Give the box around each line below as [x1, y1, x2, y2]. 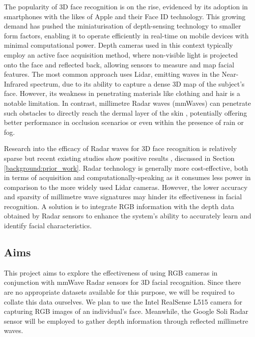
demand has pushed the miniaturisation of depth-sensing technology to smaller [4, 21, 241, 31]
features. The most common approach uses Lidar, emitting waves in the [4, 69, 220, 79]
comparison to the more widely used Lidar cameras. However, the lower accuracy [4, 182, 248, 192]
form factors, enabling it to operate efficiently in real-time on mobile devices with [4, 30, 249, 40]
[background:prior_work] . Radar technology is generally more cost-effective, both [4, 162, 248, 173]
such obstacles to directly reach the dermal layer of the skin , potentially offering [4, 107, 247, 118]
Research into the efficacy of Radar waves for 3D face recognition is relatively [4, 143, 237, 153]
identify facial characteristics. [4, 220, 92, 231]
